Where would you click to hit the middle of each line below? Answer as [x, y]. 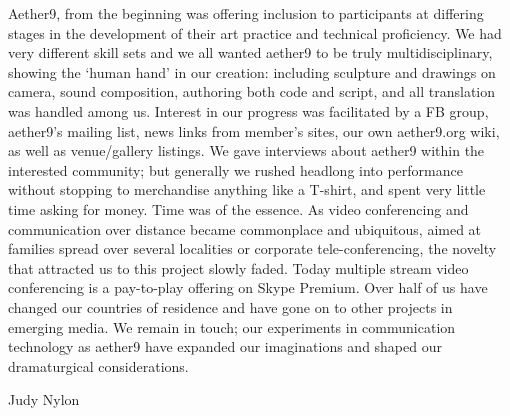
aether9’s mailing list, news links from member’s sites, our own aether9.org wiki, [254, 130]
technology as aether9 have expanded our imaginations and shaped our [225, 346]
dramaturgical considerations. [98, 365]
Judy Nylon [44, 399]
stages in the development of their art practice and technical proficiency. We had [255, 32]
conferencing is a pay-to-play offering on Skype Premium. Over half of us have [248, 287]
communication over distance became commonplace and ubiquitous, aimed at [245, 228]
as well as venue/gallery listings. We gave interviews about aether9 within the [246, 150]
